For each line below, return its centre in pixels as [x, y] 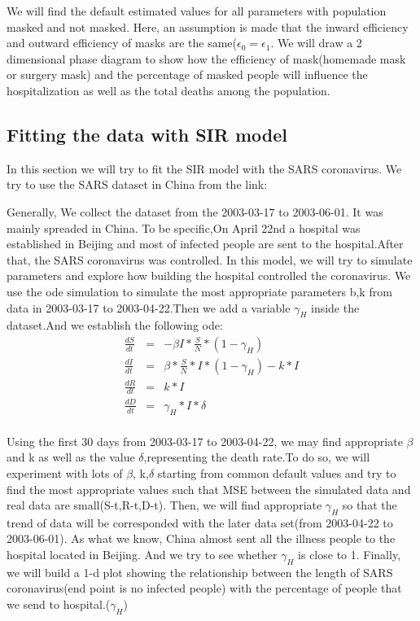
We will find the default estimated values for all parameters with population [197, 11]
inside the [335, 307]
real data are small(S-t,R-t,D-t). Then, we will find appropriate [164, 505]
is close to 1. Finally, [350, 555]
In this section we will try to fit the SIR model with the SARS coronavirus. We [204, 168]
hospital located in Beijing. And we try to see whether [142, 555]
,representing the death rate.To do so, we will [257, 457]
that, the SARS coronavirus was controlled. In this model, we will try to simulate [210, 259]
